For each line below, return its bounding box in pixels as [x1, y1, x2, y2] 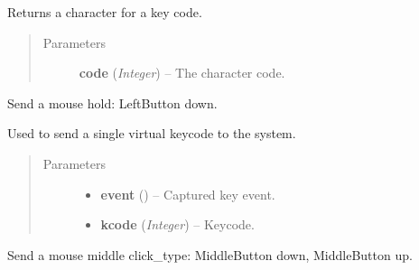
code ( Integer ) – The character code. [79, 63, 285, 82]
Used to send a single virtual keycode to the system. [7, 124, 296, 143]
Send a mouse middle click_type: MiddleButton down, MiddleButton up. [7, 245, 413, 264]
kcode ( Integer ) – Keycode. [100, 215, 255, 234]
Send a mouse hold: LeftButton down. [7, 93, 218, 112]
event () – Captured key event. [100, 184, 275, 203]
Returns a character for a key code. [7, 3, 202, 21]
